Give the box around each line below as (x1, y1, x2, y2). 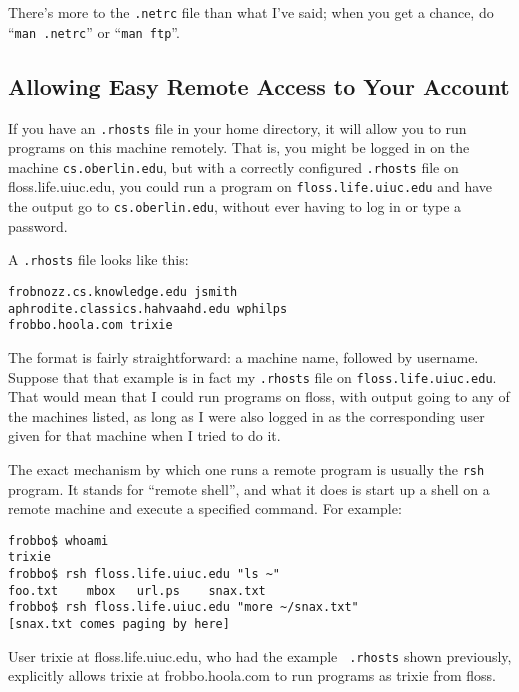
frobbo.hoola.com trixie (8, 318, 173, 333)
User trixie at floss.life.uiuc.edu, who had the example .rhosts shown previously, (8, 645, 512, 666)
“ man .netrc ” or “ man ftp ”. (8, 21, 180, 42)
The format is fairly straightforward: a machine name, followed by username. (8, 346, 479, 367)
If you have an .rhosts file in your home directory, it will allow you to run (8, 117, 467, 138)
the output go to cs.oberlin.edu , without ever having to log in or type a (8, 196, 462, 217)
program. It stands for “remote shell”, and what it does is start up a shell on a (8, 478, 490, 499)
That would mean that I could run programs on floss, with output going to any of (8, 386, 510, 407)
